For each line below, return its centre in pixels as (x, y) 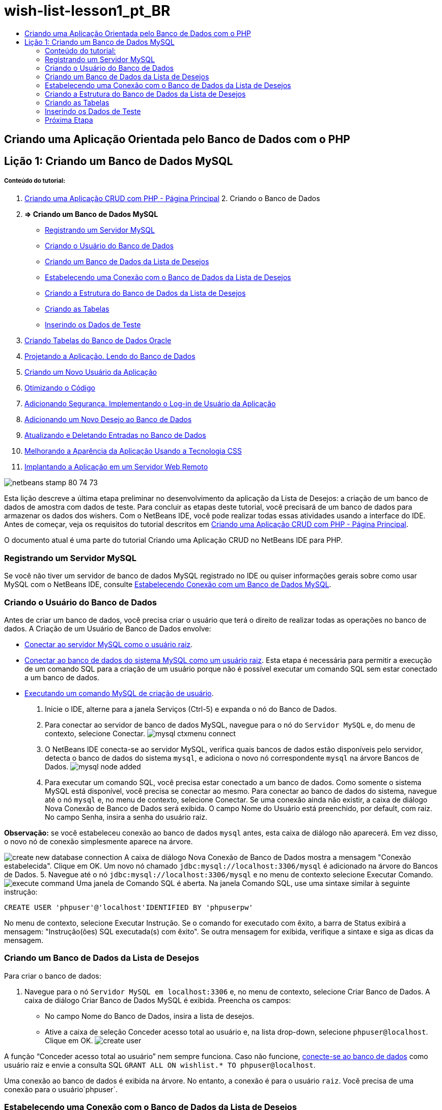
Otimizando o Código (60, 388)
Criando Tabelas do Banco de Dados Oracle (98, 341)
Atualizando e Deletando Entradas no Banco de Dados (115, 435)
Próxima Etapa (69, 120)
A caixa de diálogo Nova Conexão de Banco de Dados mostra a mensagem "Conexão (268, 857)
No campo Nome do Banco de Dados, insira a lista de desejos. (149, 1016)
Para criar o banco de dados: (53, 976)
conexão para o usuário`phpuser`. (61, 1089)
